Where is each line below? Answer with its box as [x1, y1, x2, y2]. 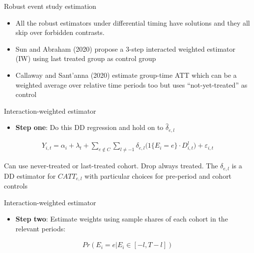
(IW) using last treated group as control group [15, 53, 156, 63]
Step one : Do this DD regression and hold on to [15, 122, 164, 132]
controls [4, 181, 28, 191]
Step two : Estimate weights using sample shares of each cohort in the [15, 214, 228, 224]
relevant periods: [15, 223, 66, 233]
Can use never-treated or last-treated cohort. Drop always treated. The [4, 160, 218, 171]
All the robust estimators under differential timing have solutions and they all [15, 17, 250, 28]
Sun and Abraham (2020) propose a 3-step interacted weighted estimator [15, 43, 236, 54]
